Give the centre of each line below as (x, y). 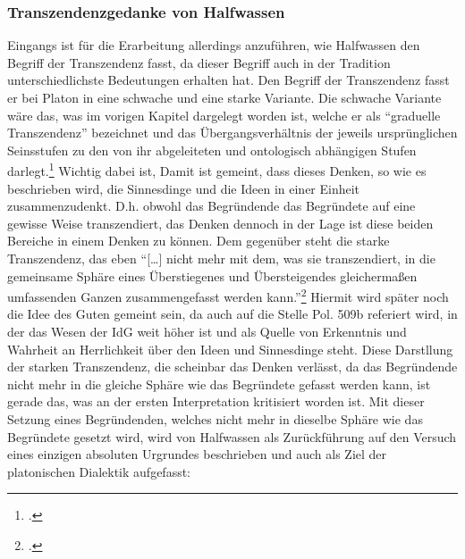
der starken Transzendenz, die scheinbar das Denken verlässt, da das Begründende (232, 367)
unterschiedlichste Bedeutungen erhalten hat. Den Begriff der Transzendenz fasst (228, 80)
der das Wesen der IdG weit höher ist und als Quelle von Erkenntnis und (207, 332)
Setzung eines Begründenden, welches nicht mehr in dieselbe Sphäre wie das (215, 419)
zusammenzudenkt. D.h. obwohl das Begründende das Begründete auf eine (211, 206)
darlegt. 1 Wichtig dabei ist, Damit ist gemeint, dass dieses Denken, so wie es (217, 170)
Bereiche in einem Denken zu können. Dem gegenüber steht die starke (199, 241)
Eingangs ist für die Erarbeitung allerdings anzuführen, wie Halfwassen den (214, 45)
